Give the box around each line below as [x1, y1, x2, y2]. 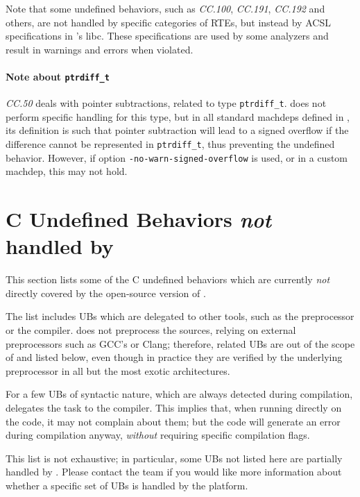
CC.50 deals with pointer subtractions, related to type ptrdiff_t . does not [6, 96, 327, 110]
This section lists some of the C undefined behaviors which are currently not [6, 272, 330, 287]
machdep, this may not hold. [6, 164, 128, 178]
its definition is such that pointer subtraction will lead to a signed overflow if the [6, 123, 349, 137]
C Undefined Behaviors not [6, 205, 272, 234]
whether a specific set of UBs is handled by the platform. [6, 478, 248, 493]
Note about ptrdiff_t [6, 69, 110, 83]
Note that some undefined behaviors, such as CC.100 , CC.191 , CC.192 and [6, 1, 325, 15]
